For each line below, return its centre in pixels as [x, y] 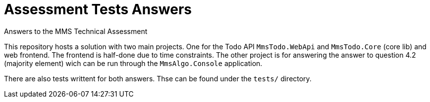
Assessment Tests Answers [98, 9]
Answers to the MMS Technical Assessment [76, 31]
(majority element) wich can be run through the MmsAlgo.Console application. [133, 63]
